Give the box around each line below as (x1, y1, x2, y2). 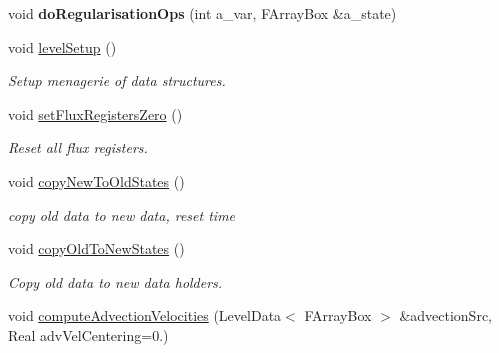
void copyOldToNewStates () (8, 238, 185, 259)
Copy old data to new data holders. (8, 271, 223, 292)
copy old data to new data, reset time (8, 204, 236, 225)
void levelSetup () (8, 36, 117, 57)
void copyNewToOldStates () (8, 170, 185, 191)
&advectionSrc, (399, 305, 492, 326)
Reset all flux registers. (8, 137, 148, 158)
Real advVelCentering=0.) (8, 324, 169, 345)
